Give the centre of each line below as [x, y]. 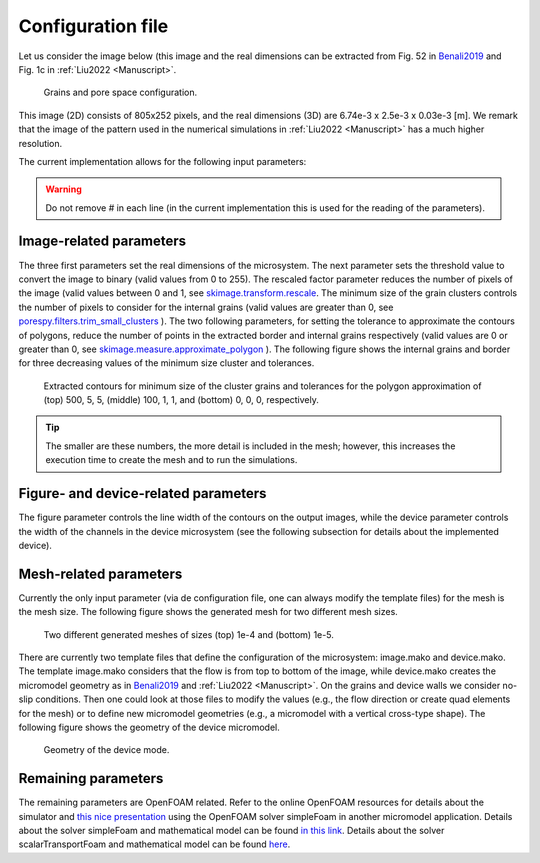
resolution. [40, 143]
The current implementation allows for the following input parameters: [162, 161]
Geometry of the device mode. [106, 750]
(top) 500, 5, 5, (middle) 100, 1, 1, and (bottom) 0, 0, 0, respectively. [181, 400]
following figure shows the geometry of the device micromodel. [149, 727]
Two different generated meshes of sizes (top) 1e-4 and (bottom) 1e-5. [188, 634]
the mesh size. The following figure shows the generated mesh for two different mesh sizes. [208, 612]
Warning [63, 189]
